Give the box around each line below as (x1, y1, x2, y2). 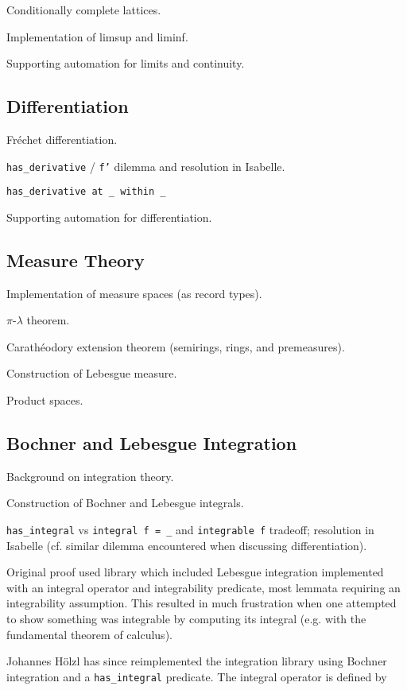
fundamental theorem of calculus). (6, 626, 172, 642)
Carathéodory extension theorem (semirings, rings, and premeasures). (6, 338, 345, 355)
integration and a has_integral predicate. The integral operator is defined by (6, 668, 387, 684)
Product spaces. (6, 392, 83, 409)
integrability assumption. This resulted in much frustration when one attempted (6, 595, 397, 611)
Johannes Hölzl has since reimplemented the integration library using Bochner (6, 653, 387, 669)
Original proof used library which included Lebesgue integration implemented (6, 564, 384, 580)
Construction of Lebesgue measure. (6, 365, 177, 382)
